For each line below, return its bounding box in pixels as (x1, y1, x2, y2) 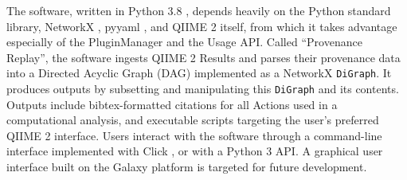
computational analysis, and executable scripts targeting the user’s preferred (6, 112, 379, 128)
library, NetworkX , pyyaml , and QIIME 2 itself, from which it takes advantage (6, 18, 397, 34)
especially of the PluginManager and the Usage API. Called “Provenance (6, 33, 362, 50)
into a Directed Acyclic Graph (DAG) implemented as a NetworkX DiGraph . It (6, 65, 392, 81)
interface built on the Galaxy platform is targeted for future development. (6, 158, 367, 175)
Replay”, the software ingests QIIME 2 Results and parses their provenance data (6, 49, 401, 65)
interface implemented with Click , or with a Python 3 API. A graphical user (6, 143, 383, 159)
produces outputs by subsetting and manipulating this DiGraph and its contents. (6, 80, 399, 97)
